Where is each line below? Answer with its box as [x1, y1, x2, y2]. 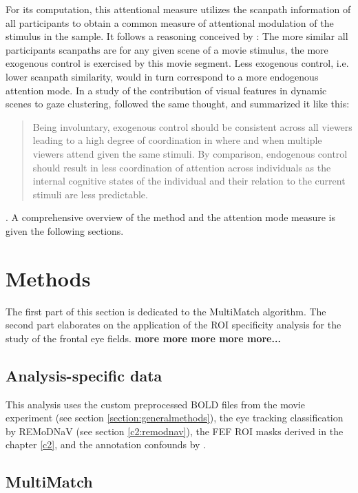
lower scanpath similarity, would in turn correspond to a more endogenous [6, 69, 319, 83]
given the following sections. [6, 223, 124, 238]
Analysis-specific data [6, 364, 162, 386]
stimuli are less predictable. [32, 187, 148, 201]
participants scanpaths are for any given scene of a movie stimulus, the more [6, 42, 328, 56]
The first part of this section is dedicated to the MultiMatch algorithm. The [6, 304, 326, 318]
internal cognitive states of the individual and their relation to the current [32, 174, 346, 188]
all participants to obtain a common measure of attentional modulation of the [6, 15, 334, 30]
